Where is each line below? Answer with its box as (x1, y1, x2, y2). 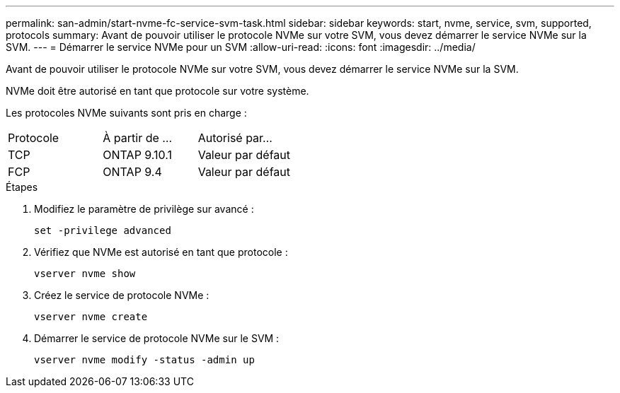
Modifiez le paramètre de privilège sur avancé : (34, 203, 254, 215)
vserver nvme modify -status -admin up (34, 354, 255, 365)
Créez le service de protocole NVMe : (34, 289, 209, 301)
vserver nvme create (34, 311, 148, 322)
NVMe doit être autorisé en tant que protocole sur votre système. (6, 85, 309, 97)
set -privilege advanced (34, 225, 171, 236)
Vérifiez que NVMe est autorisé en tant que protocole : (34, 246, 288, 258)
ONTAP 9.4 (103, 165, 162, 179)
